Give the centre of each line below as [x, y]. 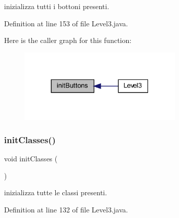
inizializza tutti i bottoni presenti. [57, 6]
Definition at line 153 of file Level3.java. [66, 23]
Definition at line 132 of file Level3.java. [66, 209]
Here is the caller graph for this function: [68, 40]
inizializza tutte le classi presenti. [56, 192]
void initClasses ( [31, 159]
